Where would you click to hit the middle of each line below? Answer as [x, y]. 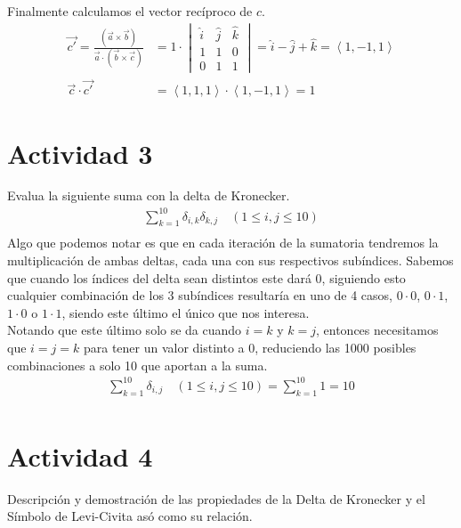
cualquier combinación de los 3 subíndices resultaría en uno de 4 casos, [200, 295]
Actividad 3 [80, 153]
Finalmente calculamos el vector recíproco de [130, 11]
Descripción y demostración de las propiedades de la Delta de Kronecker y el [216, 498]
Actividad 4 [80, 455]
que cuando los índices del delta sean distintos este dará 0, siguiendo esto [206, 277]
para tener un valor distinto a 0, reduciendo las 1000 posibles [250, 347]
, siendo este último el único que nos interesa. [186, 312]
